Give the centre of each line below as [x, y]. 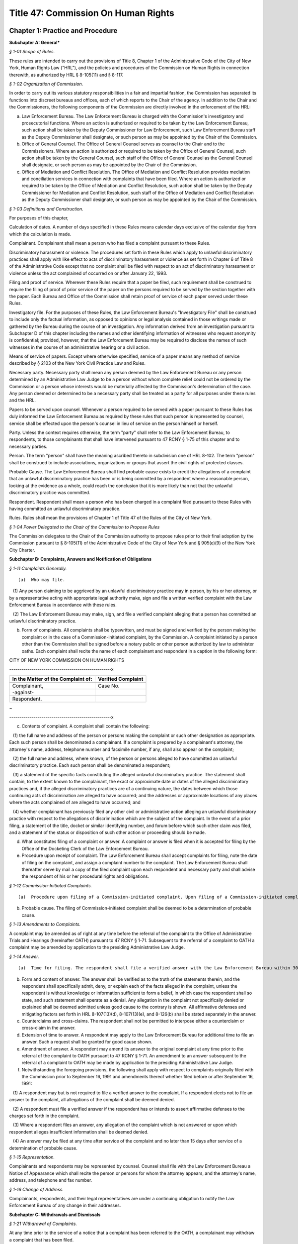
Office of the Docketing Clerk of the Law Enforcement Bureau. [85, 848]
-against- [23, 692]
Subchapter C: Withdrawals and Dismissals [55, 1215]
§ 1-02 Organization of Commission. [46, 84]
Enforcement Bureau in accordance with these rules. [63, 605]
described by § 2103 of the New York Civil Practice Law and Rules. [77, 363]
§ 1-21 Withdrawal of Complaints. [43, 1224]
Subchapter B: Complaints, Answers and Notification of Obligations [80, 559]
